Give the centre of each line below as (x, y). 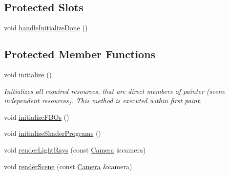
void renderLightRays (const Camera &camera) (75, 149)
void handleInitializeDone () (46, 28)
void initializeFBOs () (37, 117)
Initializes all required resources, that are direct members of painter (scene (114, 91)
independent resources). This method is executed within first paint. (103, 100)
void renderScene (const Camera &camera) (68, 166)
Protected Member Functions (80, 54)
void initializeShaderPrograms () (52, 133)
